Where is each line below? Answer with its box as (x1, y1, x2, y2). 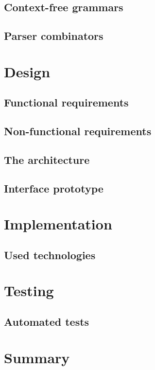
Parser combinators (4, 28, 103, 43)
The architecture (4, 152, 90, 167)
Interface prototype (4, 180, 103, 195)
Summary (4, 347, 70, 367)
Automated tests (4, 314, 89, 329)
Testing (4, 281, 54, 300)
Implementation (4, 214, 112, 234)
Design (4, 61, 51, 81)
